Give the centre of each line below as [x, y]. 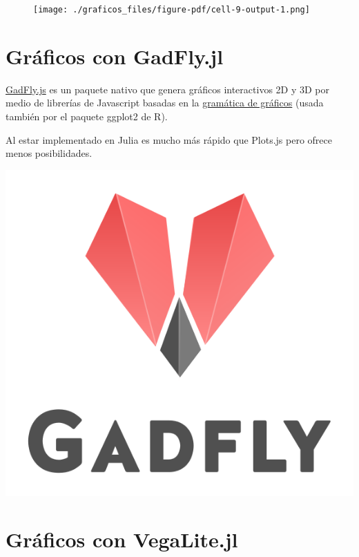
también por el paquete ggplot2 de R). [87, 116]
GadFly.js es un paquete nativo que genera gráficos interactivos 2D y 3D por [167, 89]
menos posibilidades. [49, 153]
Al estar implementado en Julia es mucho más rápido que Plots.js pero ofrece [169, 139]
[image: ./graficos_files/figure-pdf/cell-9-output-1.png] [172, 10]
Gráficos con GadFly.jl [115, 56]
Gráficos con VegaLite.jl [122, 539]
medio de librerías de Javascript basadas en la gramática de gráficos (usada [165, 103]
